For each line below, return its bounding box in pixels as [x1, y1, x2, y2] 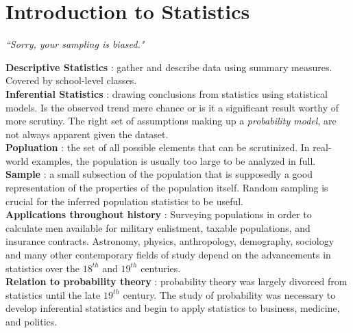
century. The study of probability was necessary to [123, 287, 336, 302]
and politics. [5, 315, 58, 328]
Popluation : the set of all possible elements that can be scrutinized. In [5, 140, 310, 155]
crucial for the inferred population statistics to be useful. [5, 194, 244, 208]
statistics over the [5, 261, 80, 275]
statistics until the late [5, 287, 101, 302]
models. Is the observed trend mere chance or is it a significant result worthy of [5, 100, 339, 114]
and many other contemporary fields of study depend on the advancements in [5, 248, 331, 262]
